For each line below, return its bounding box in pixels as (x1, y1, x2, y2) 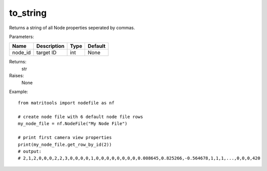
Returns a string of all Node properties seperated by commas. (9, 25, 135, 31)
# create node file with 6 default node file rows (18, 114, 143, 120)
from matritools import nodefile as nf (18, 100, 115, 106)
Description (36, 43, 65, 49)
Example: (9, 88, 28, 94)
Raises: (9, 73, 24, 79)
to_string (9, 7, 47, 18)
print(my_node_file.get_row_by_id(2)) (18, 141, 112, 147)
